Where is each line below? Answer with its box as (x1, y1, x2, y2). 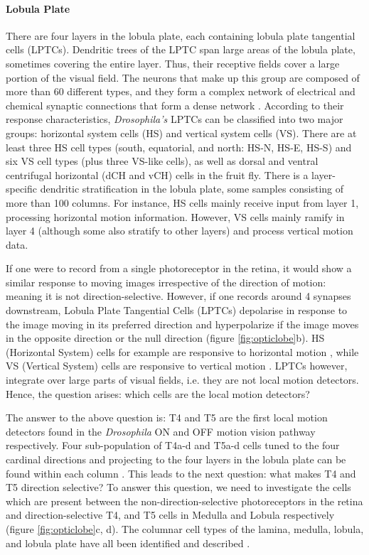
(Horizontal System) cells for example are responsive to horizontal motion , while (6, 344, 359, 359)
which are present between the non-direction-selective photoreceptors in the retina (6, 493, 363, 508)
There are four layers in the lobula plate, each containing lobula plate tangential (6, 28, 355, 43)
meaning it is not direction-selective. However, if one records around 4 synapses (6, 289, 351, 303)
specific (6, 181, 38, 196)
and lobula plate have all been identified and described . (6, 535, 250, 550)
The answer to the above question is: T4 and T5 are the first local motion (6, 410, 328, 425)
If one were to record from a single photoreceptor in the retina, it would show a (6, 261, 352, 276)
